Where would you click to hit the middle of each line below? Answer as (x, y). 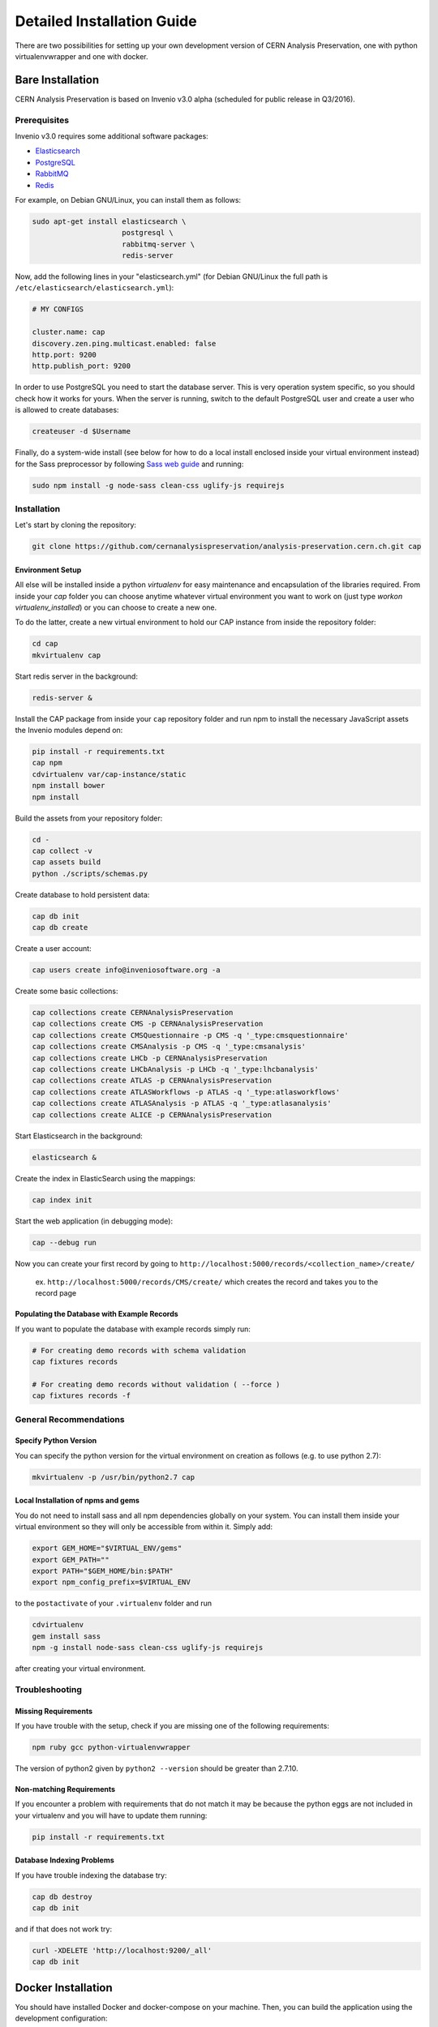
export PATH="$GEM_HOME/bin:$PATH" (103, 1571)
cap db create (60, 928)
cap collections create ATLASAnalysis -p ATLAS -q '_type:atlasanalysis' (182, 1103)
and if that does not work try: (64, 1929)
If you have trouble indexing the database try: (91, 1875)
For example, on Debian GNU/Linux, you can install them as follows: (128, 199)
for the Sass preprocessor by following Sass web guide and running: (129, 464)
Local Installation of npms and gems (77, 1501)
